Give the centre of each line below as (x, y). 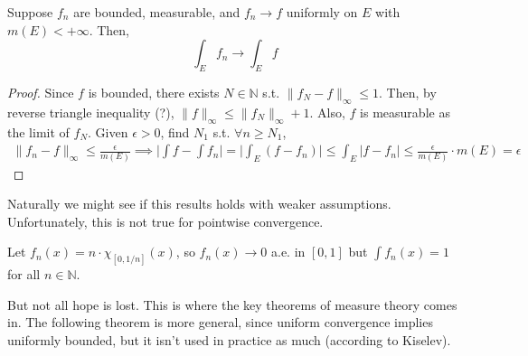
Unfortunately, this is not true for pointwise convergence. (165, 221)
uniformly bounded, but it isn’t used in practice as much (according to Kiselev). (229, 339)
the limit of (38, 131)
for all (24, 274)
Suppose (30, 12)
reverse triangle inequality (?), (91, 112)
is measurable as (405, 112)
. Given (108, 131)
